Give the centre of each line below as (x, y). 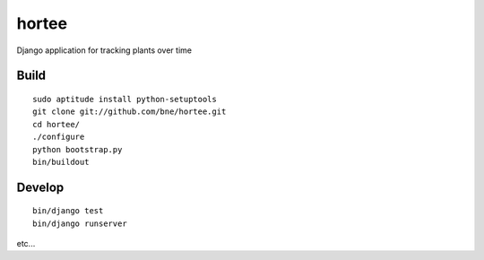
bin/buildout (61, 162)
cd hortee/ (56, 124)
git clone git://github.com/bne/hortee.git (130, 112)
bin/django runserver (80, 223)
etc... (26, 244)
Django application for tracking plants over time (104, 50)
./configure (59, 137)
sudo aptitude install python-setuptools (125, 99)
